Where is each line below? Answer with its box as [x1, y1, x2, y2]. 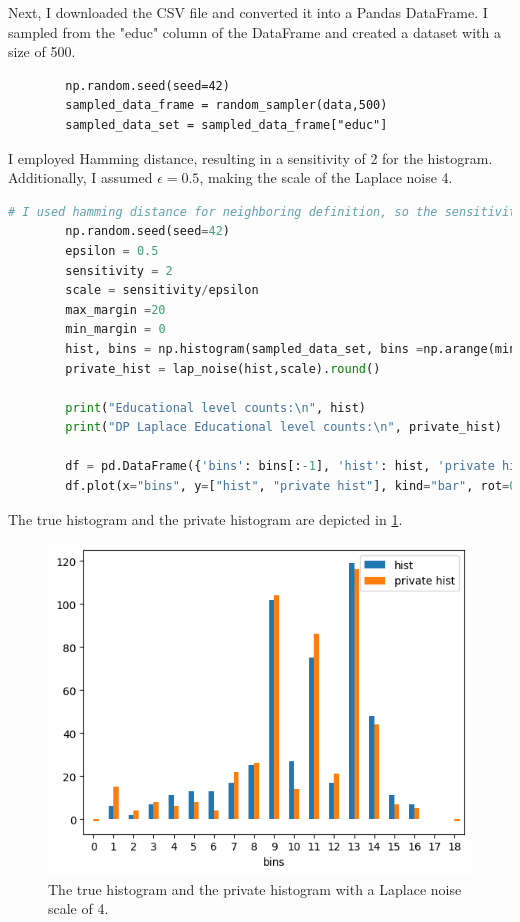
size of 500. [8, 41, 76, 62]
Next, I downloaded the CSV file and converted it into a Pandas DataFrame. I [8, 2, 488, 22]
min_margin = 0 [65, 322, 166, 337]
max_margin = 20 [65, 302, 166, 317]
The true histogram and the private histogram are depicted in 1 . [8, 508, 403, 529]
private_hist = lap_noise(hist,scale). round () [65, 361, 381, 376]
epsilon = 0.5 [65, 243, 159, 258]
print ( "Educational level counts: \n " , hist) [65, 400, 367, 415]
